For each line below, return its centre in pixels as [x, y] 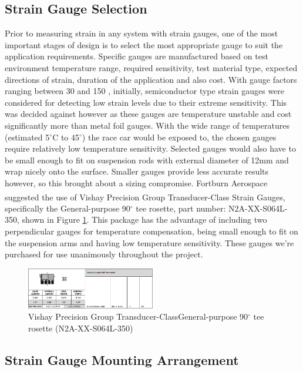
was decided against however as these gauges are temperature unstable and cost [148, 114]
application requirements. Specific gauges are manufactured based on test [137, 56]
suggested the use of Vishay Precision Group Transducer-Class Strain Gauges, [145, 197]
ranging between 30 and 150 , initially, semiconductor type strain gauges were [145, 91]
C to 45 [66, 137]
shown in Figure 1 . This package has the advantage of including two [144, 219]
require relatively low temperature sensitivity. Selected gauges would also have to [150, 148]
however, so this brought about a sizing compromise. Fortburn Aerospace [136, 182]
